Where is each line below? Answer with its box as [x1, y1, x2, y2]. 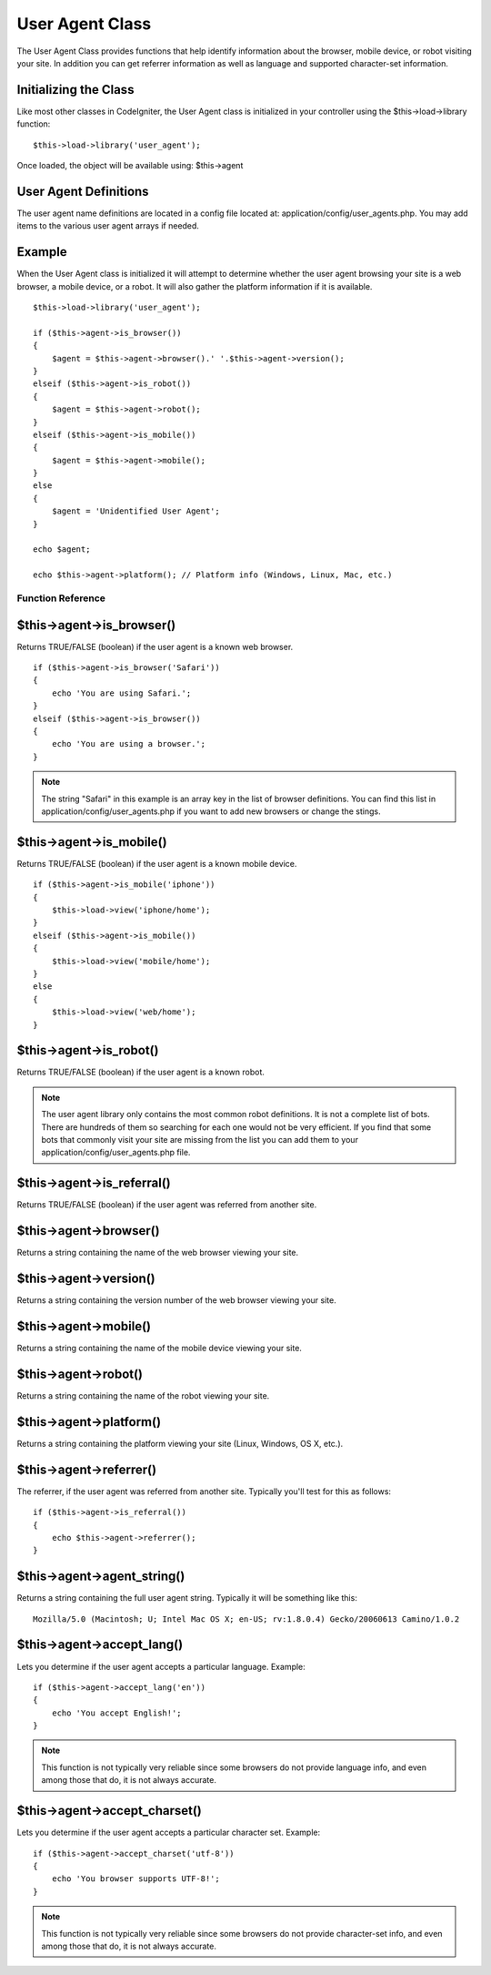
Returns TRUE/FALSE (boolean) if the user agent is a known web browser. [16, 641, 294, 652]
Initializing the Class [16, 82, 135, 97]
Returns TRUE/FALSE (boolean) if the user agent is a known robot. [16, 1066, 266, 1078]
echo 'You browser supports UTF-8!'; [51, 1874, 220, 1884]
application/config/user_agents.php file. [41, 1147, 191, 1158]
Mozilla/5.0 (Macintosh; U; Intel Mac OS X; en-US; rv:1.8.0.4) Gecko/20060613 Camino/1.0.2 [33, 1614, 460, 1624]
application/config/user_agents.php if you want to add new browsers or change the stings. [41, 806, 381, 817]
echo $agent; [33, 545, 91, 555]
